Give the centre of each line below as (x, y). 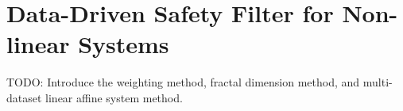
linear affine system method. (114, 97)
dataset (24, 97)
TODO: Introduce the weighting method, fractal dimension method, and (183, 82)
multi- (378, 82)
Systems (124, 44)
